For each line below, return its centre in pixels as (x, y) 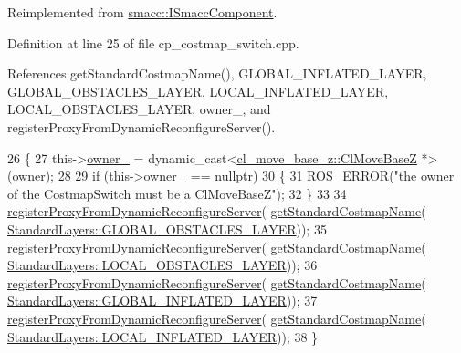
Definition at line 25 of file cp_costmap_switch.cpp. (153, 42)
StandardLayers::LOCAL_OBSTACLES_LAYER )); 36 (162, 265)
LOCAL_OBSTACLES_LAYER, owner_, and (139, 109)
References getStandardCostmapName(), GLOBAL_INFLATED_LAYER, (217, 73)
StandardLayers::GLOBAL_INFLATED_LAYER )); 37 (162, 301)
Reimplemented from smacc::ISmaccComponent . (142, 12)
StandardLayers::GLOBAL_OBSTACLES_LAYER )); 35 (167, 228)
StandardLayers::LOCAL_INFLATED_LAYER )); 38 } (163, 336)
